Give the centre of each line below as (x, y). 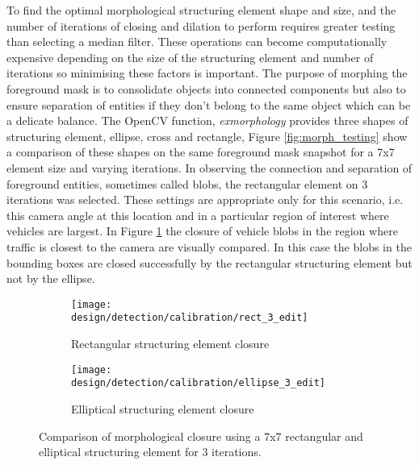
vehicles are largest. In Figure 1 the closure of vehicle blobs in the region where (202, 231)
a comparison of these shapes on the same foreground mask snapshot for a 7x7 (201, 152)
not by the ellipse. (51, 278)
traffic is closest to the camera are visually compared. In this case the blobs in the (209, 246)
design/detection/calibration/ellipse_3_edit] (198, 383)
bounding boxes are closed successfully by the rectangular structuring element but (209, 262)
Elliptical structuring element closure (163, 408)
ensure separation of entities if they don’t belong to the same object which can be (209, 104)
